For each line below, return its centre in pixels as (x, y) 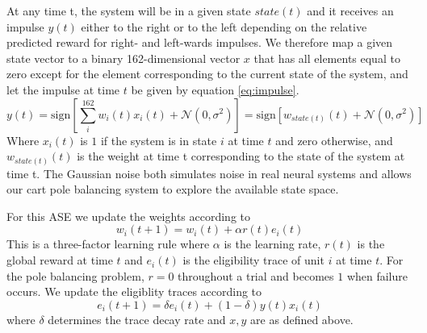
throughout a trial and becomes (256, 275)
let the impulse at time (63, 89)
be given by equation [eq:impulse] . (215, 89)
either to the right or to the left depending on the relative (224, 26)
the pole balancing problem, (75, 275)
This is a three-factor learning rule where (108, 244)
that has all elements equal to (327, 58)
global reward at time (60, 260)
